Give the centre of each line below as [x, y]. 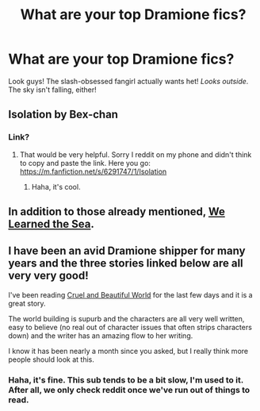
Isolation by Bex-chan [63, 115]
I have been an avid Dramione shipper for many [127, 251]
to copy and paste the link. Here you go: [85, 163]
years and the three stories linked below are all [126, 263]
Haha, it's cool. [56, 186]
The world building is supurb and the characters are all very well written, [126, 318]
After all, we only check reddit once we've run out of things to [129, 390]
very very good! [48, 276]
